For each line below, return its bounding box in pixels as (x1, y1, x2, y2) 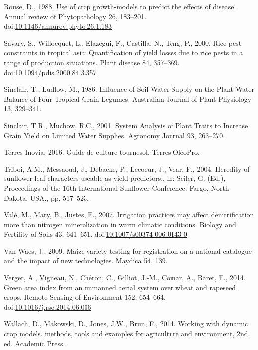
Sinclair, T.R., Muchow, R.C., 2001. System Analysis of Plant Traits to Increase (4, 120, 248, 130)
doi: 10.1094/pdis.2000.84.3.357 (4, 67, 97, 77)
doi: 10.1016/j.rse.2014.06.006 (4, 301, 91, 312)
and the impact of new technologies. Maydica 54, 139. (4, 255, 168, 266)
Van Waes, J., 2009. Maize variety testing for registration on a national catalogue (4, 245, 252, 256)
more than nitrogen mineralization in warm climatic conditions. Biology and (4, 219, 236, 229)
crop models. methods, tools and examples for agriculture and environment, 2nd (4, 328, 248, 339)
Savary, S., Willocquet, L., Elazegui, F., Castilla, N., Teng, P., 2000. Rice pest (4, 37, 242, 48)
